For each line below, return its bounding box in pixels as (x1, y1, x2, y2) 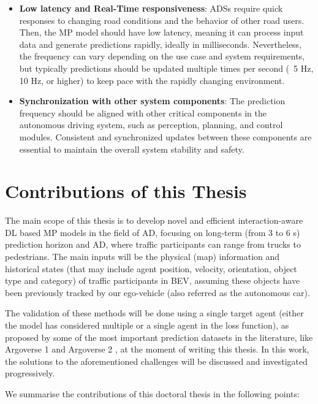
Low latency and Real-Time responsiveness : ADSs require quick (19, 2, 283, 14)
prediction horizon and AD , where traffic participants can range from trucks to (5, 238, 301, 251)
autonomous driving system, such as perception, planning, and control (19, 118, 283, 131)
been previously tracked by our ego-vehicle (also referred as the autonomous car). (5, 286, 310, 299)
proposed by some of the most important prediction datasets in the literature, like (5, 330, 313, 343)
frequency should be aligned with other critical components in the (19, 106, 267, 119)
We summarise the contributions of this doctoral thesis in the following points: (5, 387, 300, 400)
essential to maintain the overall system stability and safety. (19, 142, 244, 155)
